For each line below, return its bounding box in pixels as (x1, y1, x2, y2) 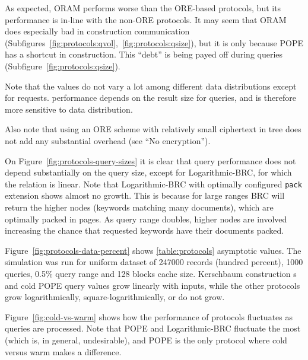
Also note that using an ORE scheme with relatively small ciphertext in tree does (5, 123, 301, 135)
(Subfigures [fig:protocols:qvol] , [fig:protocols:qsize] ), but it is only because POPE (5, 36, 303, 49)
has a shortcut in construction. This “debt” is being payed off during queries (5, 48, 283, 60)
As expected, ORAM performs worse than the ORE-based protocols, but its (5, 2, 281, 14)
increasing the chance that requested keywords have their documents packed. (5, 224, 284, 237)
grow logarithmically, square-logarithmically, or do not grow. (5, 291, 225, 303)
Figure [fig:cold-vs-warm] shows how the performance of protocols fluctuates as (5, 310, 293, 323)
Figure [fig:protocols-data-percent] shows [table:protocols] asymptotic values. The (5, 244, 301, 256)
